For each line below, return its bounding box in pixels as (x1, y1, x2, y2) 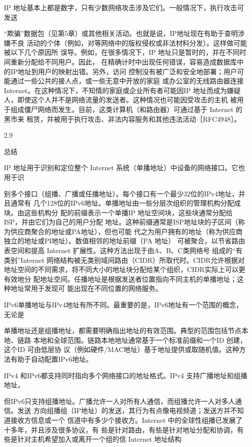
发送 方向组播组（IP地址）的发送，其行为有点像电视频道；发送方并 (17, 405, 231, 415)
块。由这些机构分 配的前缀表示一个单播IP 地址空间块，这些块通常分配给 (4, 207, 233, 217)
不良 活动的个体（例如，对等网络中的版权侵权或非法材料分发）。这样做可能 (10, 37, 247, 48)
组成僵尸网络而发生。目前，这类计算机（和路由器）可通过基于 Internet (10, 104, 234, 114)
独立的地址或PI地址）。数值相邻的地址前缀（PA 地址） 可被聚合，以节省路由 (4, 236, 245, 246)
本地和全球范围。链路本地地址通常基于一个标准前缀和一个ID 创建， (33, 335, 247, 345)
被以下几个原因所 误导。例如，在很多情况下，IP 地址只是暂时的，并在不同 (4, 47, 239, 57)
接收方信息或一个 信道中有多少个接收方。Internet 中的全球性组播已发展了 (10, 415, 243, 425)
